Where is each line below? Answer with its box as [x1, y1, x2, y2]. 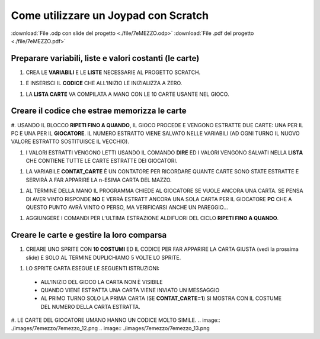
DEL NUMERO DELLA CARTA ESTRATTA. [40, 303, 140, 310]
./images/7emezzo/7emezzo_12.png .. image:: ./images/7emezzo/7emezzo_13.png [11, 325, 210, 332]
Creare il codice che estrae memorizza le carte [11, 106, 187, 116]
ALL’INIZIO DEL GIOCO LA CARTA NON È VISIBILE [40, 278, 163, 285]
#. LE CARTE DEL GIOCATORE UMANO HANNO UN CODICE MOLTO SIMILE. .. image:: [11, 317, 220, 324]
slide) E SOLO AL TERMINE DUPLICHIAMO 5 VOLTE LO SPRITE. [25, 254, 181, 261]
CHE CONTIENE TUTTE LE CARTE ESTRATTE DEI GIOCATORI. [25, 157, 178, 164]
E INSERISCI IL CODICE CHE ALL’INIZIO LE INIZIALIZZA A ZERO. [25, 80, 183, 87]
